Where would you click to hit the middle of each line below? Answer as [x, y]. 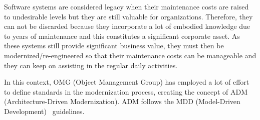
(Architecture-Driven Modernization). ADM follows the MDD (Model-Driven [122, 101]
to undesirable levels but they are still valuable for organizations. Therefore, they [128, 16]
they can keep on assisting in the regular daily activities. [91, 65]
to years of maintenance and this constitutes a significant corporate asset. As [122, 36]
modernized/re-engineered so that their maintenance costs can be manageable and [130, 55]
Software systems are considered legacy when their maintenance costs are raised [126, 6]
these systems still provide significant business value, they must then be [114, 46]
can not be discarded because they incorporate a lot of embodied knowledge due [127, 26]
